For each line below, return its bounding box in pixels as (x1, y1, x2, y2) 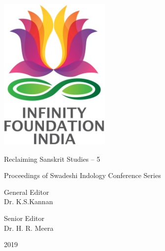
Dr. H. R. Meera (4, 222, 54, 233)
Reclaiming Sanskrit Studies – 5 (4, 153, 100, 164)
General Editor (4, 186, 49, 197)
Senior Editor (4, 213, 44, 223)
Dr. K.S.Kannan (4, 196, 53, 207)
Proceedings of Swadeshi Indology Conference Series (4, 170, 161, 180)
